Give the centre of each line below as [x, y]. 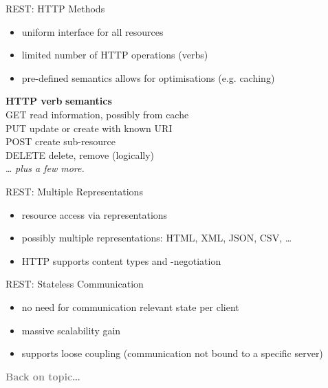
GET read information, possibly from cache [97, 114]
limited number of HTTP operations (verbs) [115, 55]
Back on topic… [43, 376]
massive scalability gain [71, 330]
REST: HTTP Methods [55, 8]
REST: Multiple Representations [74, 191]
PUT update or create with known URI [89, 128]
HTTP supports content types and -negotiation [121, 260]
